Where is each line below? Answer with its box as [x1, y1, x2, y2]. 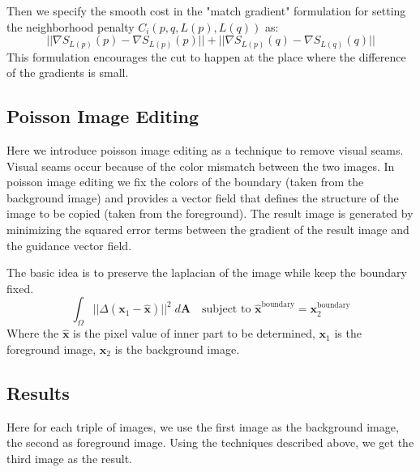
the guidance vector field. [6, 236, 132, 253]
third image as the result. [6, 449, 133, 466]
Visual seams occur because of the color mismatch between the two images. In [6, 157, 395, 174]
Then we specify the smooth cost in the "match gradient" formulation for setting [6, 2, 406, 19]
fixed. [6, 279, 34, 296]
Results [6, 380, 70, 405]
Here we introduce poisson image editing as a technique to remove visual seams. [6, 142, 404, 159]
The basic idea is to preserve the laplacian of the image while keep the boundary [6, 264, 407, 281]
